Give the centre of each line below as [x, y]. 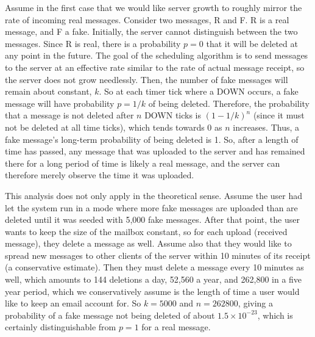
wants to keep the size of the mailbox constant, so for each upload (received [146, 231]
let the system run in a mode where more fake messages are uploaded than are [151, 207]
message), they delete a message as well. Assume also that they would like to [148, 243]
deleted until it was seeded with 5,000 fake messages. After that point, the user [152, 219]
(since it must [279, 115]
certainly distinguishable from [61, 327]
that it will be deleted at [252, 43]
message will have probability [60, 103]
